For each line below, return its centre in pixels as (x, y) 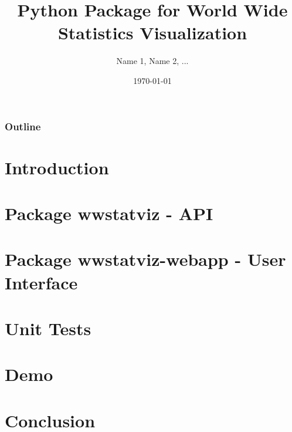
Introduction (57, 167)
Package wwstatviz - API (109, 213)
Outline (23, 126)
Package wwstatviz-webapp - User (145, 259)
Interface (41, 282)
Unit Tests (48, 328)
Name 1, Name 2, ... (152, 61)
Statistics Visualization (152, 33)
